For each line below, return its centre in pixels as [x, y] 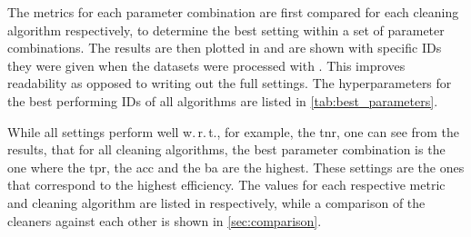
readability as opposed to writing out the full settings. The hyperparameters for [230, 83]
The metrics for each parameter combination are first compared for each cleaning [233, 12]
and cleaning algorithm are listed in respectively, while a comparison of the [216, 202]
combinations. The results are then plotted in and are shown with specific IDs [225, 48]
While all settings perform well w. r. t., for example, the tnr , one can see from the [234, 131]
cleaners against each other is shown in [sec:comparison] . [165, 220]
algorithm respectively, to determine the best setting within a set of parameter [226, 30]
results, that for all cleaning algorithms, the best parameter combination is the [226, 149]
